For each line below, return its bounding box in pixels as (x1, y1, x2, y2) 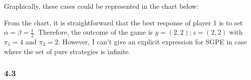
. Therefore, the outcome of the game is (34, 27, 153, 37)
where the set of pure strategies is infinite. (4, 46, 131, 56)
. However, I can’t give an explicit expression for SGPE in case (58, 37, 247, 47)
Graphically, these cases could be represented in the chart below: (4, 1, 199, 11)
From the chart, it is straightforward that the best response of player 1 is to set (4, 17, 243, 27)
